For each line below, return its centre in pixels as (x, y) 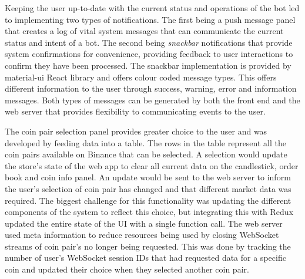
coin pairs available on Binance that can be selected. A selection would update (146, 154)
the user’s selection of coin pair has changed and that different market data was (148, 188)
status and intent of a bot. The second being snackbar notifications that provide (149, 42)
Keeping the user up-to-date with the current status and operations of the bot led (152, 8)
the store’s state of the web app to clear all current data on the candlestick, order (152, 165)
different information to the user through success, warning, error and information (151, 88)
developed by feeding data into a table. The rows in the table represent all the (145, 142)
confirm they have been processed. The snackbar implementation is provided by (148, 65)
